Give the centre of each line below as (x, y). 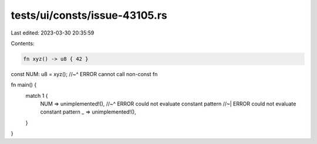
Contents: (23, 43)
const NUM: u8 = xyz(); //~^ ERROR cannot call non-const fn (84, 74)
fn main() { (24, 85)
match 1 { (37, 95)
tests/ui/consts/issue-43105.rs (89, 15)
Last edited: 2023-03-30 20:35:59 (53, 33)
